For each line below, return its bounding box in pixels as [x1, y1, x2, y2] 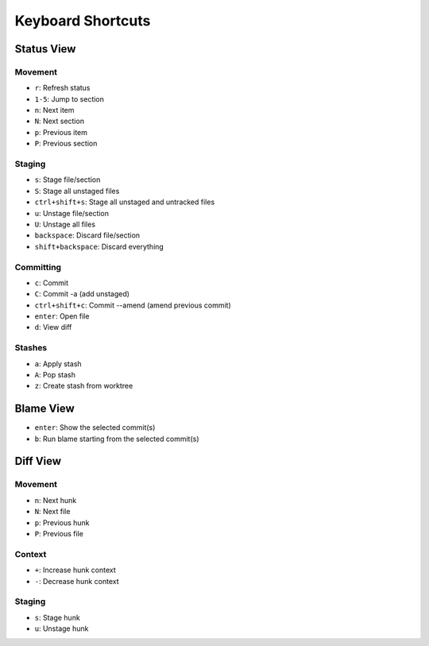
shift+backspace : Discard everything [34, 242, 164, 251]
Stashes [14, 342, 48, 354]
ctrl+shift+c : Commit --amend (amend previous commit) [34, 300, 232, 310]
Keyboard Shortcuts [14, 12, 151, 29]
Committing [14, 261, 62, 273]
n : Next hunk [34, 495, 77, 505]
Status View [14, 42, 76, 56]
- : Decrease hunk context [34, 576, 119, 586]
